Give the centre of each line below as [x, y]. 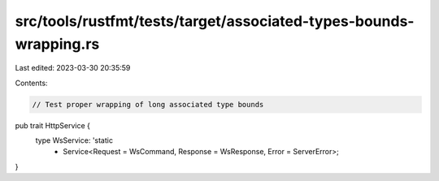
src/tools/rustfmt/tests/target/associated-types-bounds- [215, 21]
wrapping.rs [57, 44]
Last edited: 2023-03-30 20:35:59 [73, 68]
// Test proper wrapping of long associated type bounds [148, 104]
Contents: [31, 83]
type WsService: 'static [74, 140]
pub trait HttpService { [53, 125]
